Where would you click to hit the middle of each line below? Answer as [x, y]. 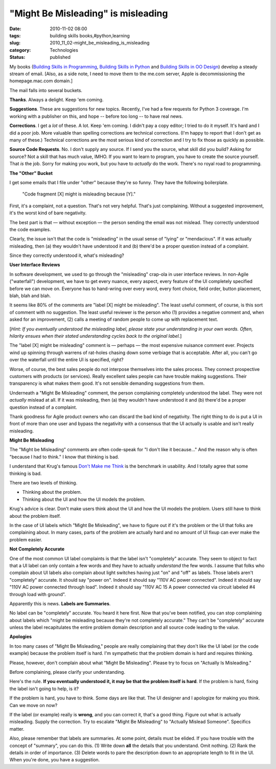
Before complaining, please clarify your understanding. [67, 672]
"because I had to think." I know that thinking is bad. [64, 457]
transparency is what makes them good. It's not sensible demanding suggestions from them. [107, 383]
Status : [17, 57]
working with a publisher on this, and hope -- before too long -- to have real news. [96, 116]
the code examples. [30, 229]
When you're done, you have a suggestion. [55, 760]
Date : [15, 29]
